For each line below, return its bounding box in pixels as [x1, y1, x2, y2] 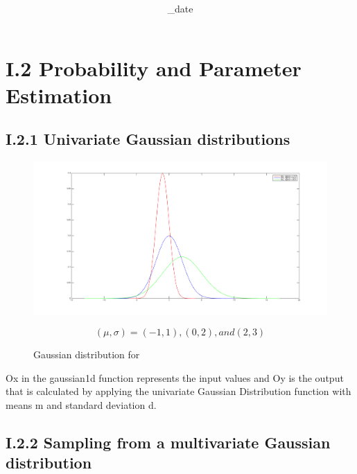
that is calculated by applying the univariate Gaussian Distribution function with [6, 384, 351, 398]
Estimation [6, 80, 112, 109]
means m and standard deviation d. [6, 397, 157, 412]
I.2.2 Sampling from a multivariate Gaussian [6, 431, 331, 453]
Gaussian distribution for [33, 347, 140, 362]
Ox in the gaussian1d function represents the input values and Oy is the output [6, 370, 344, 385]
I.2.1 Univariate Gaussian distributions [6, 128, 290, 150]
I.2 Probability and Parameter [6, 53, 302, 82]
